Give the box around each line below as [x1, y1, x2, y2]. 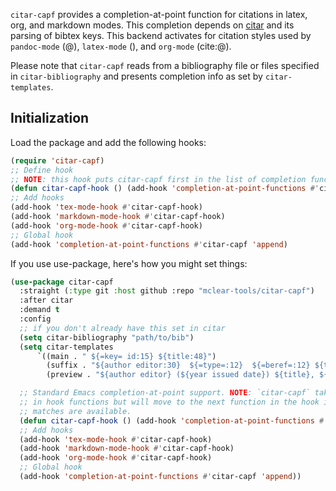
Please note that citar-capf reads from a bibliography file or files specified [10, 60, 320, 71]
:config [19, 314, 52, 324]
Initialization [10, 110, 90, 127]
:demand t [19, 305, 60, 315]
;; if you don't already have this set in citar [19, 323, 226, 333]
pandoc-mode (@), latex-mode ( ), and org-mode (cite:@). [10, 40, 232, 52]
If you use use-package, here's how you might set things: [10, 257, 248, 269]
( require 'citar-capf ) [10, 155, 105, 166]
